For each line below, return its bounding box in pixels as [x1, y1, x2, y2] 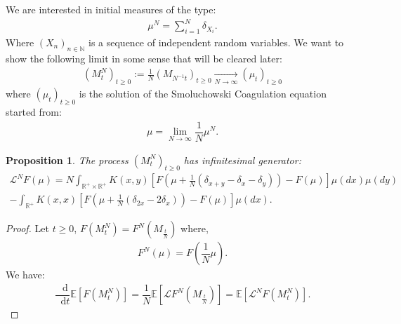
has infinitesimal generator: [183, 152, 301, 167]
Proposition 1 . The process [6, 152, 129, 167]
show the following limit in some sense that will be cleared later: [6, 50, 282, 65]
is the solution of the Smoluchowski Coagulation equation [79, 86, 327, 101]
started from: [6, 104, 62, 119]
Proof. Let [6, 221, 49, 236]
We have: [6, 267, 45, 282]
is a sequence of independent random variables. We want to [88, 34, 344, 49]
